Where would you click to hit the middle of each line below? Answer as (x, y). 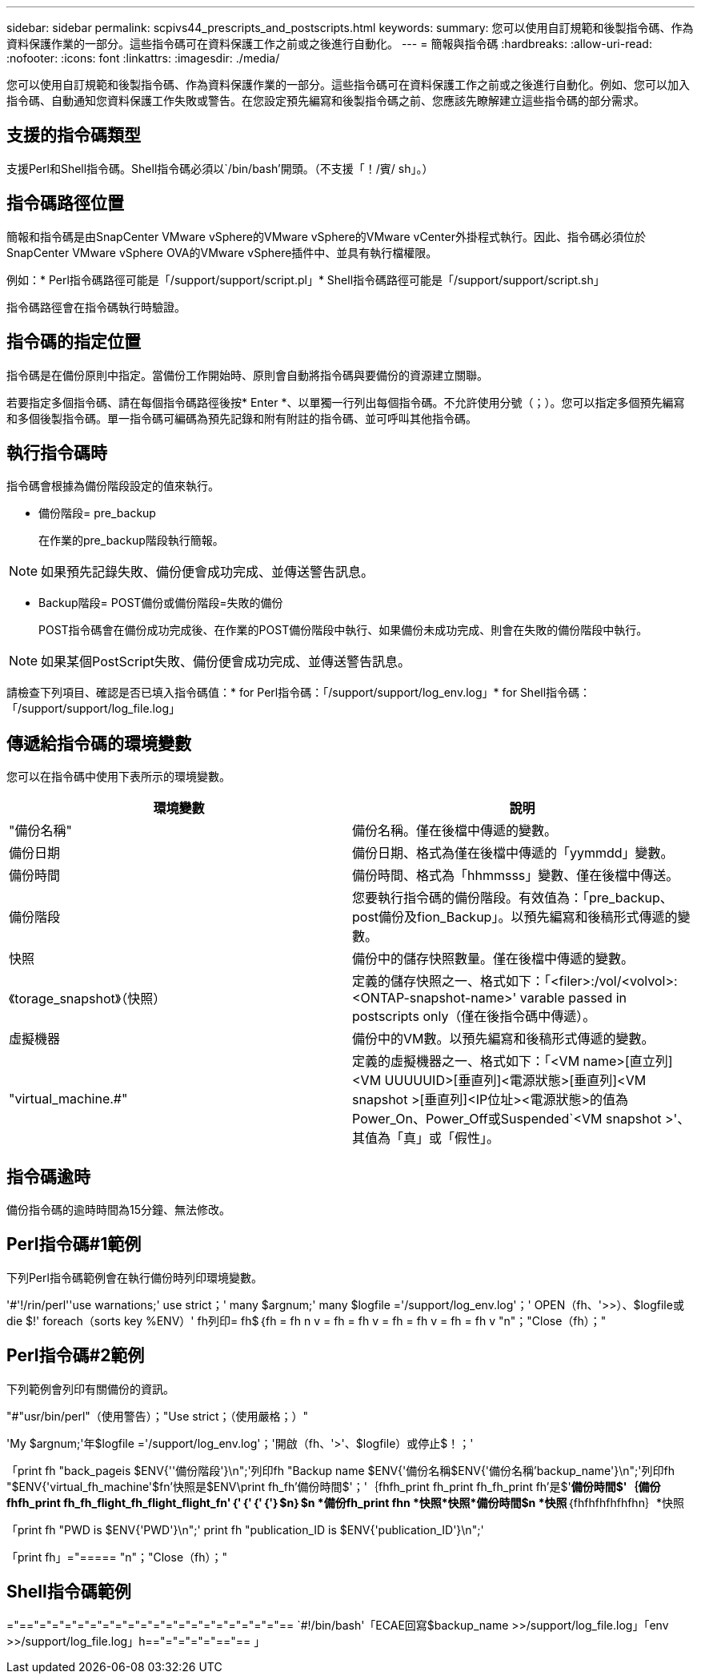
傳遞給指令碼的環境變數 (99, 743)
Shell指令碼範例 (69, 1592)
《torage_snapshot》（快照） (88, 999)
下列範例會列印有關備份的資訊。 (90, 1389)
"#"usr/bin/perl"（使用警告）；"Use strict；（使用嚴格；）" (158, 1416)
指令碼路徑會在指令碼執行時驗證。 (96, 307)
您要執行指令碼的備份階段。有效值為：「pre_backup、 (513, 898)
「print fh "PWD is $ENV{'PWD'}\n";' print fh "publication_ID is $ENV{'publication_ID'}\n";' (245, 1529)
